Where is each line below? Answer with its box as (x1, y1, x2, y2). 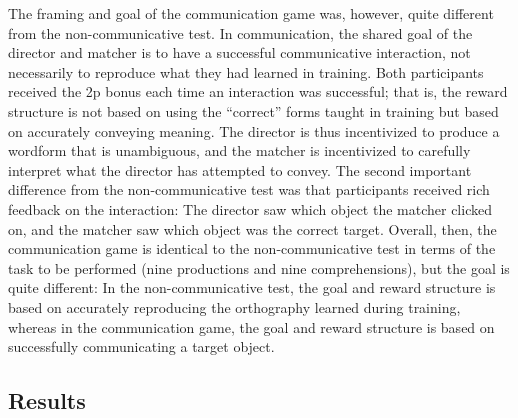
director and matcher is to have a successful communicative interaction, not (8, 42, 471, 63)
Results (8, 385, 86, 416)
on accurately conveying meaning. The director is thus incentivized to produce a (8, 120, 500, 141)
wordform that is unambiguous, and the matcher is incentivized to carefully (8, 140, 471, 161)
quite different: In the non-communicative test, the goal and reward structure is (8, 277, 496, 298)
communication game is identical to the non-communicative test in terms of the (8, 238, 496, 259)
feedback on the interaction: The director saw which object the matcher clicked (8, 198, 492, 219)
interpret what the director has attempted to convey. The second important (8, 159, 472, 180)
